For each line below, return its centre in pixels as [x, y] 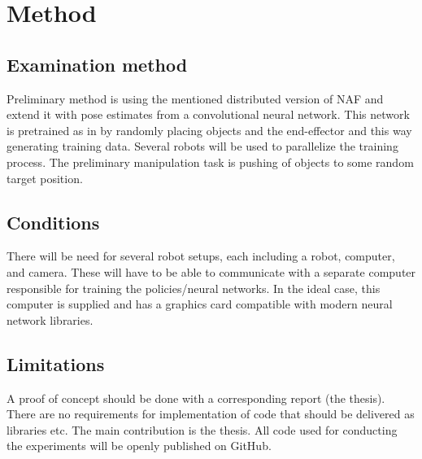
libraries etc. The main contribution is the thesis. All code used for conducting [202, 429]
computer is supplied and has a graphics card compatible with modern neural [200, 304]
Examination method [97, 64]
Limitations [56, 363]
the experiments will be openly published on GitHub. [139, 446]
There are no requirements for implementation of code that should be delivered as [211, 414]
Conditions [53, 222]
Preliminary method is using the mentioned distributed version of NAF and [195, 98]
